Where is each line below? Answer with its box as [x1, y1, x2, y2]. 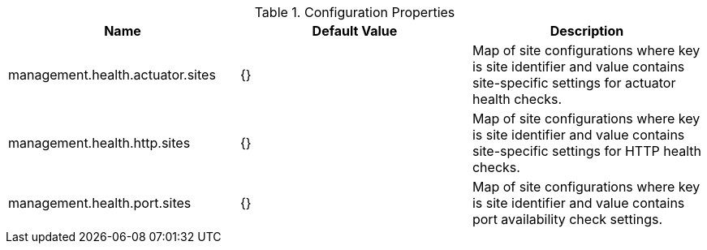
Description [550, 23, 624, 39]
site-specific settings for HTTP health [472, 143, 701, 159]
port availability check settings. [472, 211, 662, 227]
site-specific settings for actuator [472, 75, 676, 91]
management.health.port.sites [8, 195, 192, 211]
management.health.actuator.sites [8, 67, 216, 83]
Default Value [312, 23, 398, 39]
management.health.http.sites [8, 135, 191, 151]
